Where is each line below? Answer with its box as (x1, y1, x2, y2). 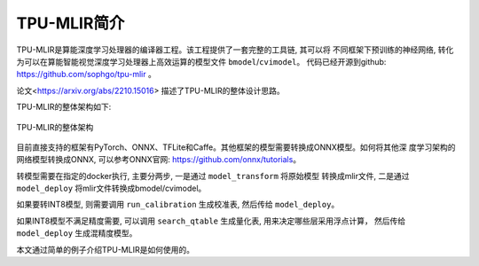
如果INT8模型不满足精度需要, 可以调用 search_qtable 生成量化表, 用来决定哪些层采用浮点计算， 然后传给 (16, 215, 406, 226)
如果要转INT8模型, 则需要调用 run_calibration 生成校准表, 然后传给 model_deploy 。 (16, 199, 340, 210)
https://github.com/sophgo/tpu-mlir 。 (16, 69, 157, 80)
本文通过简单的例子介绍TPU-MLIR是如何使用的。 (16, 244, 195, 254)
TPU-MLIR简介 (16, 13, 125, 33)
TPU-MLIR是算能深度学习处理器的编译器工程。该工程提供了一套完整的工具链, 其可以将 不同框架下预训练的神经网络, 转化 (16, 44, 454, 55)
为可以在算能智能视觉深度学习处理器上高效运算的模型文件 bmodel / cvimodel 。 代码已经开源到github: (16, 56, 387, 66)
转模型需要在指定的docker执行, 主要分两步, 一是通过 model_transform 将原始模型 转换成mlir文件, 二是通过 (16, 170, 410, 181)
